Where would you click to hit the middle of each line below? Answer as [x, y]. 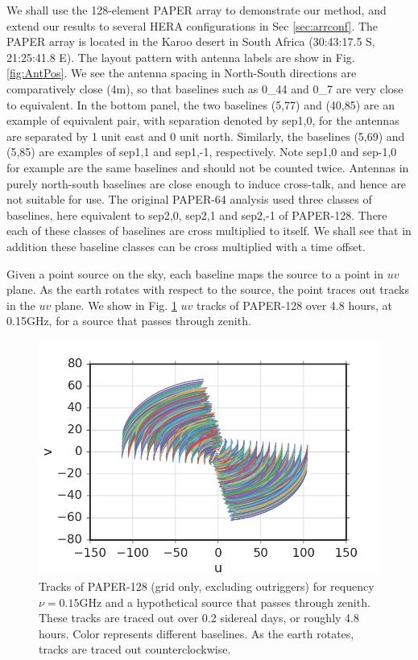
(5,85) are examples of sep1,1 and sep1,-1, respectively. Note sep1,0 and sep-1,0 [202, 152]
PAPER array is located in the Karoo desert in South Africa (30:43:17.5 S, [191, 41]
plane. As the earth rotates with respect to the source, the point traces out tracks [208, 289]
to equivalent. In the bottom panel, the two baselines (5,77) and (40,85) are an [201, 104]
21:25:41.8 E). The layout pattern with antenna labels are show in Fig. [181, 57]
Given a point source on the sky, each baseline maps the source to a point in [195, 273]
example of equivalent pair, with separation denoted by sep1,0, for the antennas [203, 120]
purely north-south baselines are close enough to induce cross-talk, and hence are [207, 183]
